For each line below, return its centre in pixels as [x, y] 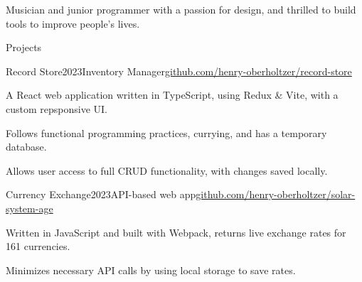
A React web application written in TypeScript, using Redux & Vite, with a [172, 95]
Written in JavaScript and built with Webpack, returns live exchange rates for [176, 232]
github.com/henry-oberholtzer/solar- [276, 194]
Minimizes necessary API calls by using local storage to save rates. [151, 270]
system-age [30, 208]
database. [26, 147]
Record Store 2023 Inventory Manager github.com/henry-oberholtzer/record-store [179, 71]
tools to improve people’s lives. [73, 23]
